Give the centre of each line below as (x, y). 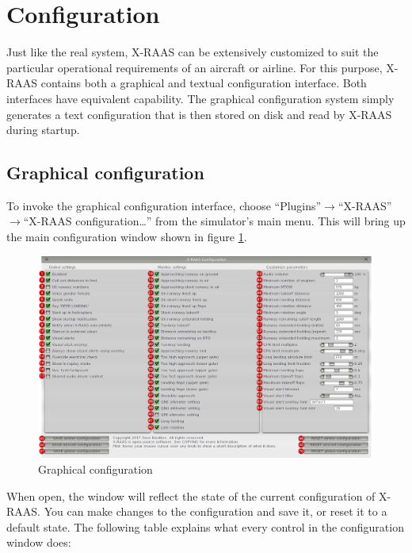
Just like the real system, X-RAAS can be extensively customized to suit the (193, 52)
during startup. (43, 130)
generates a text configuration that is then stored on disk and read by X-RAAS (199, 114)
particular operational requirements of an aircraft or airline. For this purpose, (195, 67)
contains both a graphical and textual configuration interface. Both (204, 83)
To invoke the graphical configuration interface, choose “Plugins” (164, 205)
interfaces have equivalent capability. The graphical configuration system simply (200, 98)
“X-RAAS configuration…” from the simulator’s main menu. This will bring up (214, 221)
